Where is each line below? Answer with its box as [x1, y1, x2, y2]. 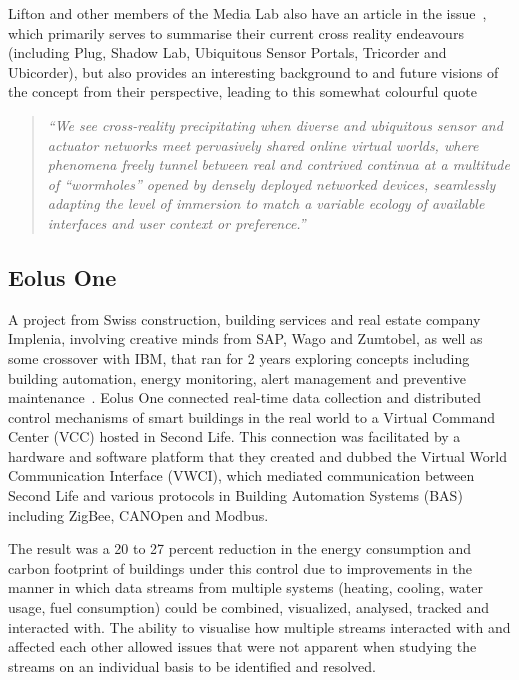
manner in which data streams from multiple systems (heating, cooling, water [8, 577, 483, 598]
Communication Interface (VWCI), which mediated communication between [8, 465, 475, 486]
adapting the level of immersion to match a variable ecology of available [47, 193, 485, 214]
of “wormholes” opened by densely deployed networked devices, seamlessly [47, 173, 496, 194]
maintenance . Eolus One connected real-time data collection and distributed [8, 387, 481, 408]
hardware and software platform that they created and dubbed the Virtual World [8, 445, 507, 466]
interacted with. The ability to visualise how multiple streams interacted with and [8, 616, 511, 637]
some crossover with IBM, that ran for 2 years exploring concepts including [8, 347, 470, 368]
